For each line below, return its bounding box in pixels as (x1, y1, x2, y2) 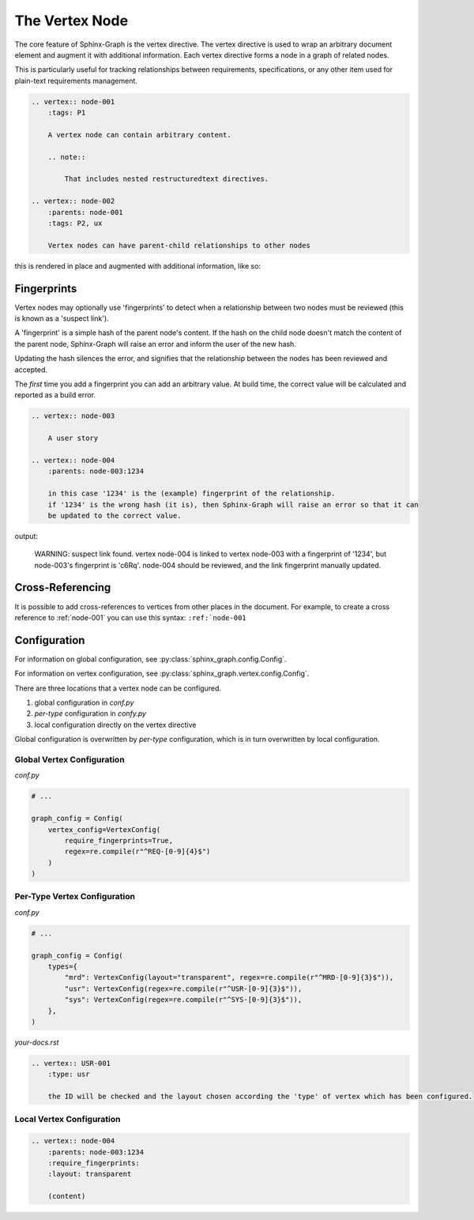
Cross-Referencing (14, 581, 111, 594)
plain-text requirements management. (14, 76, 138, 85)
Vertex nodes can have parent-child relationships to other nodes (47, 241, 311, 250)
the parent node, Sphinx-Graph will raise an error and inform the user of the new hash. (14, 339, 296, 348)
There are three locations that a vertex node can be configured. (14, 683, 221, 693)
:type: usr (47, 1070, 90, 1079)
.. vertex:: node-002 (31, 197, 115, 205)
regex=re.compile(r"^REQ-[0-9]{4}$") (64, 847, 211, 857)
